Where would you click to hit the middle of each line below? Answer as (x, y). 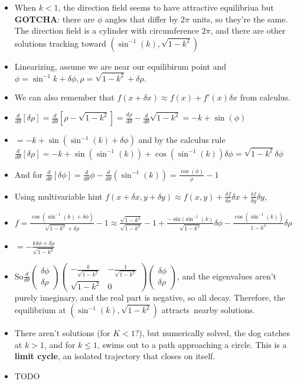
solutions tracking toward (60, 43)
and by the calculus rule (182, 140)
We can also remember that (64, 97)
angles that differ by (141, 19)
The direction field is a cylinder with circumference (107, 30)
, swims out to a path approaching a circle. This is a (192, 344)
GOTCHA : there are (55, 19)
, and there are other (248, 30)
